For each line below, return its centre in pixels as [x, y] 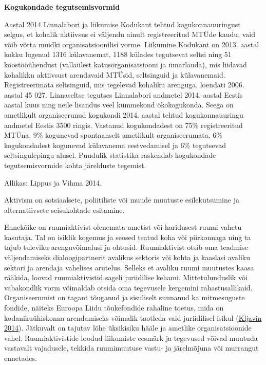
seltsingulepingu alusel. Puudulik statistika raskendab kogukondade [110, 155]
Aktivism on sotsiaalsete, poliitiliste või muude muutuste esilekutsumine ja [122, 200]
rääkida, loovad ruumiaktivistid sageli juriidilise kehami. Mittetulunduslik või [126, 277]
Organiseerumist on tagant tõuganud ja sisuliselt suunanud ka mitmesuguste [125, 297]
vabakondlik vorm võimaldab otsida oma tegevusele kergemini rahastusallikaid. [128, 287]
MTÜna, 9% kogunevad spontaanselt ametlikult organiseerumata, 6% [113, 135]
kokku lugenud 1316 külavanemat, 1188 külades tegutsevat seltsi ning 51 [118, 54]
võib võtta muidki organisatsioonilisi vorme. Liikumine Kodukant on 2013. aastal [132, 44]
